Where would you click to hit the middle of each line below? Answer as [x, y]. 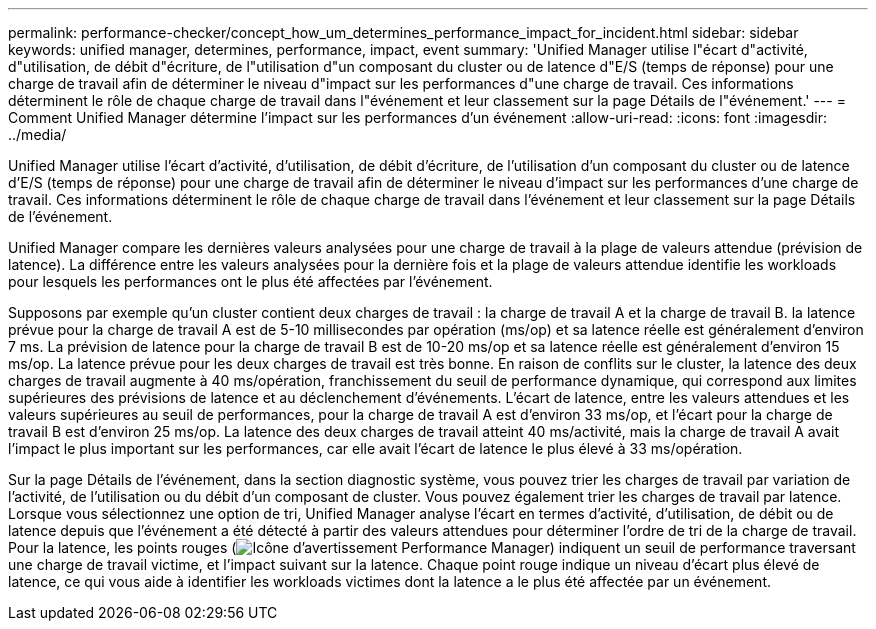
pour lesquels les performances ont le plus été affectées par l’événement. [250, 281]
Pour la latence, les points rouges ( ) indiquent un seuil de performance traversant [432, 547]
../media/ [37, 134]
